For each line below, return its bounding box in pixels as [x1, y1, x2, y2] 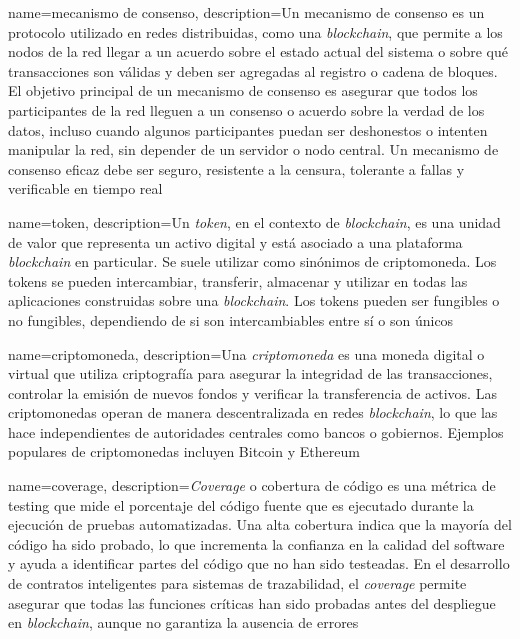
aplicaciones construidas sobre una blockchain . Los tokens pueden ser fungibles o [8, 290, 500, 311]
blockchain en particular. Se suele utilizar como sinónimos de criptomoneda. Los [8, 251, 497, 272]
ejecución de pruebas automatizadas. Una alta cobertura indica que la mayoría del [8, 514, 512, 535]
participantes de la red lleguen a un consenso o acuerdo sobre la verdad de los [8, 99, 485, 120]
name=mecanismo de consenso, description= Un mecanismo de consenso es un [8, 2, 485, 22]
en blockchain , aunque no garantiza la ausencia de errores [8, 612, 359, 633]
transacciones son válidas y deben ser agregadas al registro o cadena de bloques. [8, 60, 498, 81]
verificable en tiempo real [8, 178, 163, 199]
